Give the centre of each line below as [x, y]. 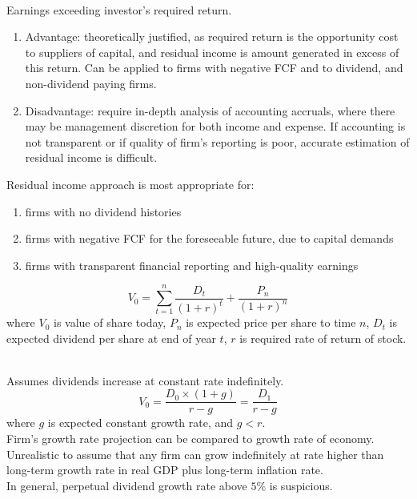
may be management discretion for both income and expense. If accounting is [215, 126]
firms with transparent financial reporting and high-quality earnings [192, 265]
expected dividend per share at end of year [111, 338]
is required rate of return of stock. [323, 338]
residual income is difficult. [91, 157]
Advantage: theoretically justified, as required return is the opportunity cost [212, 36]
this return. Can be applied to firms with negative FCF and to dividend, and [214, 68]
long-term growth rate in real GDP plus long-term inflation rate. [165, 470]
